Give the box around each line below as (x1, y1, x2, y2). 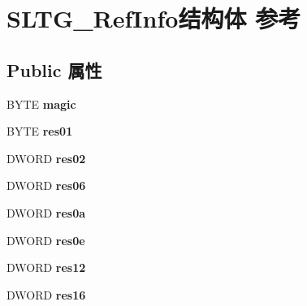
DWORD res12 (6, 259, 86, 276)
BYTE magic (6, 95, 76, 112)
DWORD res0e (6, 231, 85, 248)
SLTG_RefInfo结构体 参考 (6, 2, 301, 35)
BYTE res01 (6, 123, 73, 140)
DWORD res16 (6, 286, 86, 303)
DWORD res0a (6, 204, 86, 221)
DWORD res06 (6, 177, 86, 194)
